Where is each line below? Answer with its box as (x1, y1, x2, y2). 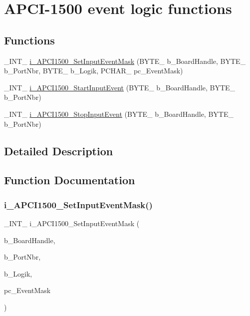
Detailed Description (4, 143, 113, 158)
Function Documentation (4, 172, 135, 188)
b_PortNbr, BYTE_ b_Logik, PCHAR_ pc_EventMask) (4, 65, 183, 76)
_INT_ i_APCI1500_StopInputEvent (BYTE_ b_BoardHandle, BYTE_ (4, 108, 234, 119)
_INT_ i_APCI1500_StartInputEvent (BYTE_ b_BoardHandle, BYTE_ (4, 82, 236, 92)
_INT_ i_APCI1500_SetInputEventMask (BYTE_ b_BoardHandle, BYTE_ (4, 55, 246, 66)
